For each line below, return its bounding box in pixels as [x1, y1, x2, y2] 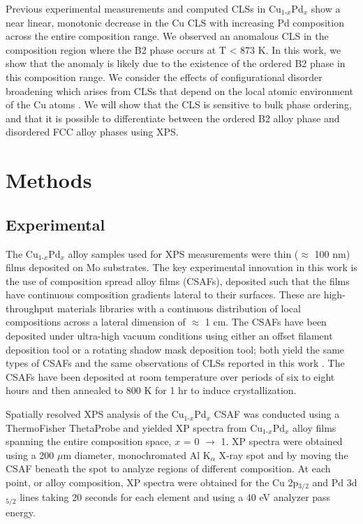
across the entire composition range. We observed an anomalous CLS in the [6, 29, 329, 43]
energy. [6, 504, 36, 519]
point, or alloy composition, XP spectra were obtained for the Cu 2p [6, 475, 299, 490]
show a [311, 1, 341, 15]
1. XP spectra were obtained [221, 434, 343, 449]
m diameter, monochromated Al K [63, 447, 211, 462]
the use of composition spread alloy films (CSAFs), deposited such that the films [6, 273, 350, 288]
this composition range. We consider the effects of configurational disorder [6, 69, 323, 84]
